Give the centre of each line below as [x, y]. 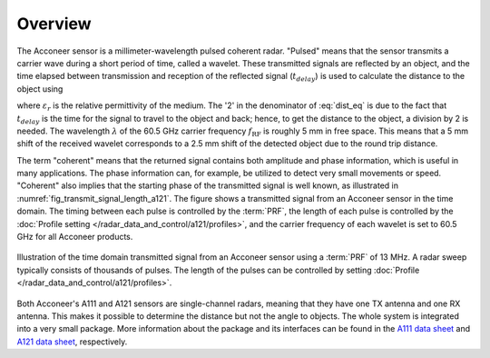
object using [40, 89]
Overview [54, 24]
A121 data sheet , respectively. [72, 342]
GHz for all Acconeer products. [75, 237]
